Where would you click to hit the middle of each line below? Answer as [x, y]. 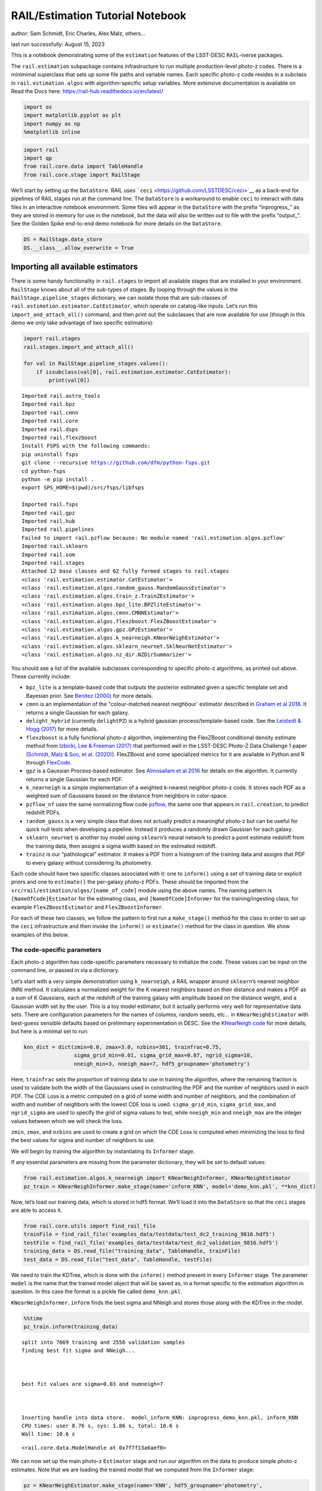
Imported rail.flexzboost [60, 438]
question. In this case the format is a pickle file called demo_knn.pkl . [97, 1292]
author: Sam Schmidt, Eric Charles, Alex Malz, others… [78, 33]
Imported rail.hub [49, 521]
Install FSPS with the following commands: [86, 446]
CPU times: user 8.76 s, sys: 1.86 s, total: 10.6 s [100, 1426]
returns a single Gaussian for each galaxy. [78, 712]
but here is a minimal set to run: [50, 1031]
